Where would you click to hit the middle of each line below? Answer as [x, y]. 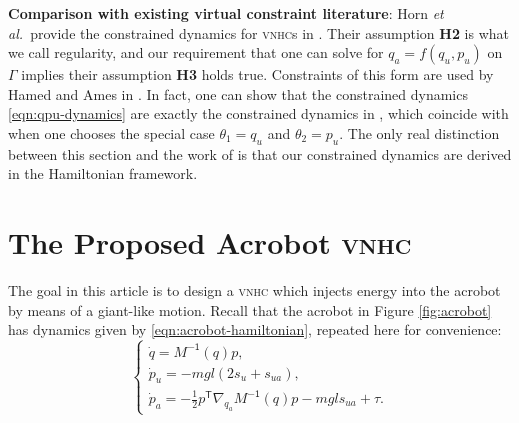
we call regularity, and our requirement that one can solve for [196, 52]
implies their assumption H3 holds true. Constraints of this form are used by [257, 74]
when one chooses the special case [111, 132]
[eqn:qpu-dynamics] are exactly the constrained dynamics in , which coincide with [258, 113]
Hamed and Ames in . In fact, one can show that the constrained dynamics [238, 93]
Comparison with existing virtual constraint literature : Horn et [226, 13]
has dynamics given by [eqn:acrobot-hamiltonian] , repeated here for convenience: [255, 329]
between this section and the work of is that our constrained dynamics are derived [260, 153]
